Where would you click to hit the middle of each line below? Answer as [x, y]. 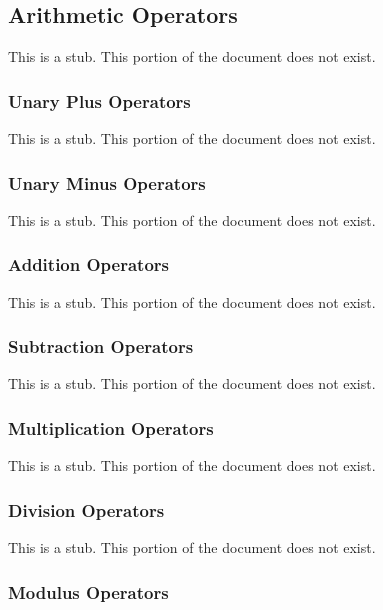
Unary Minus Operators [107, 182]
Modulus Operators [88, 591]
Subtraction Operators [101, 346]
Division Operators [86, 509]
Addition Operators [89, 264]
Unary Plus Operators [99, 100]
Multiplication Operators [111, 427]
